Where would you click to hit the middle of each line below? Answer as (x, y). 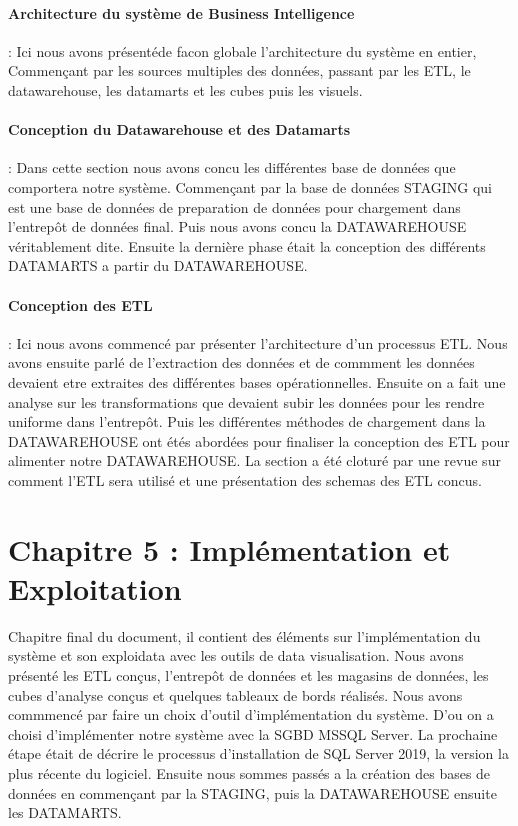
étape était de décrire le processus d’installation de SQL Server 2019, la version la (258, 753)
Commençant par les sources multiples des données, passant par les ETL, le (239, 70)
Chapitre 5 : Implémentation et (229, 548)
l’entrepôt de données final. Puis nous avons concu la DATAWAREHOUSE (237, 226)
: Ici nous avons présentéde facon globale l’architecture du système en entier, (242, 50)
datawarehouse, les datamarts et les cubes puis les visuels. (185, 89)
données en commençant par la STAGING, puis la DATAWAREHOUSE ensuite (252, 792)
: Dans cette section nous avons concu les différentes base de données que (232, 167)
